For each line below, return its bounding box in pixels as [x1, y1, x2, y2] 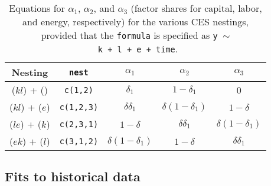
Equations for [9, 1, 65, 15]
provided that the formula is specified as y [41, 28, 218, 42]
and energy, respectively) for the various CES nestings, [22, 15, 249, 28]
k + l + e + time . [97, 42, 178, 55]
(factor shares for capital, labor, [130, 1, 262, 15]
